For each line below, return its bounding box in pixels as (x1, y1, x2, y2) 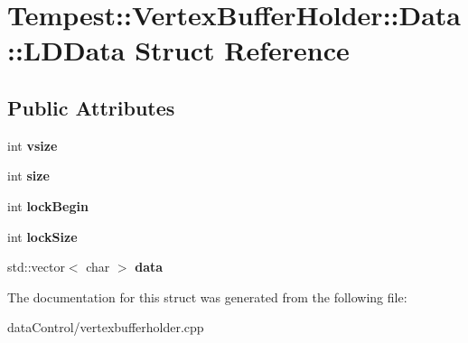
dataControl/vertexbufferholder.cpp (7, 318, 204, 337)
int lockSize (7, 227, 78, 246)
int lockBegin (7, 196, 89, 215)
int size (7, 166, 50, 185)
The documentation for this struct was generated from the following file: (7, 287, 407, 306)
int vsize (7, 135, 58, 154)
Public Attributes (7, 93, 175, 121)
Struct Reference (135, 32, 350, 69)
